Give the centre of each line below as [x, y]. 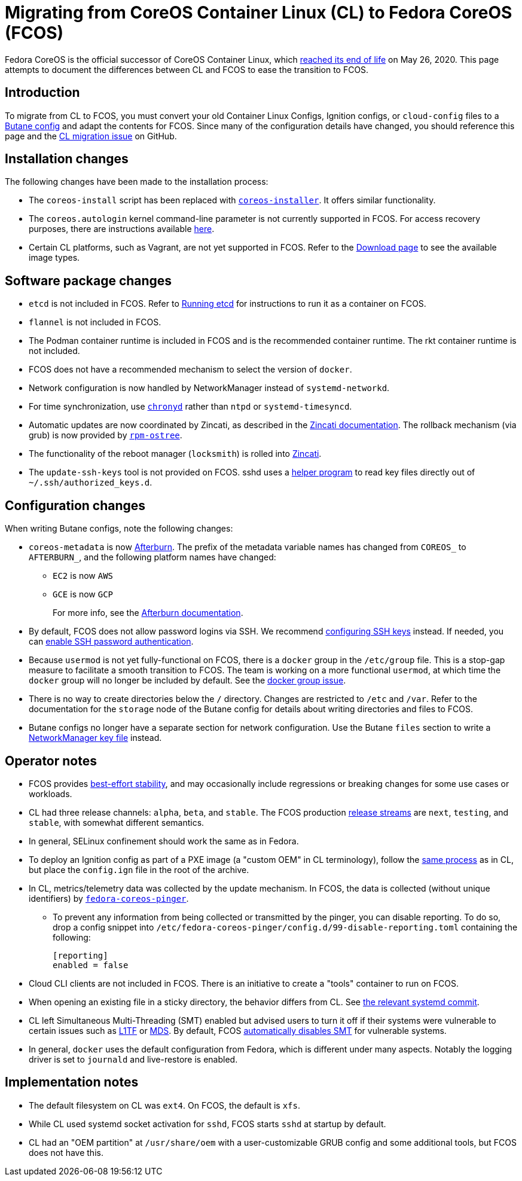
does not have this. [66, 1152]
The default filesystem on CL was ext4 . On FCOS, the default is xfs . [165, 1105]
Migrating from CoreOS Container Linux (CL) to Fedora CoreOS [259, 13]
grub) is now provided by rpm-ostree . [106, 435]
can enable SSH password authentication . [111, 642]
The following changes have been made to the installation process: [137, 182]
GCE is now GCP [83, 594]
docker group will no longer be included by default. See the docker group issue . [187, 680]
